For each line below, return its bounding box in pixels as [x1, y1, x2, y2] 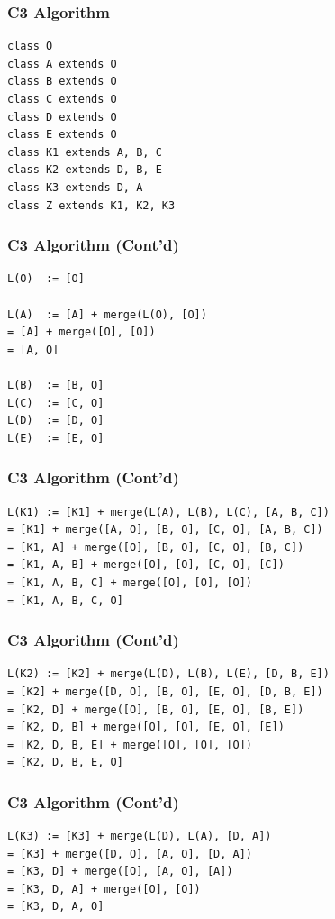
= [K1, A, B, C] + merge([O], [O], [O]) [7, 575, 253, 589]
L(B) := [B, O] [7, 378, 104, 391]
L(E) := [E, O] [7, 431, 104, 445]
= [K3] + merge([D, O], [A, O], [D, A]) [7, 847, 253, 860]
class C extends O [7, 93, 117, 106]
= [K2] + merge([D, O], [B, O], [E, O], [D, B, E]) [7, 685, 323, 698]
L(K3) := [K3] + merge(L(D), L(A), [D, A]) [7, 830, 272, 843]
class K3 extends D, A [7, 180, 143, 194]
